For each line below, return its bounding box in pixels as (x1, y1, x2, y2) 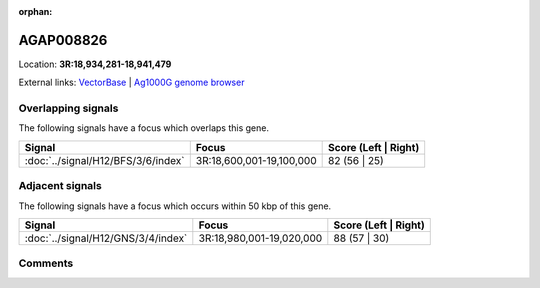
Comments (18, 256, 74, 270)
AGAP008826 (18, 31, 108, 49)
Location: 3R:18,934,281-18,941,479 (18, 58, 172, 70)
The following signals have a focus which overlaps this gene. (18, 122, 270, 134)
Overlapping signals (18, 101, 119, 115)
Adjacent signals (18, 179, 102, 193)
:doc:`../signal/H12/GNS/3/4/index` (24, 231, 188, 245)
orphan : (18, 6, 53, 17)
